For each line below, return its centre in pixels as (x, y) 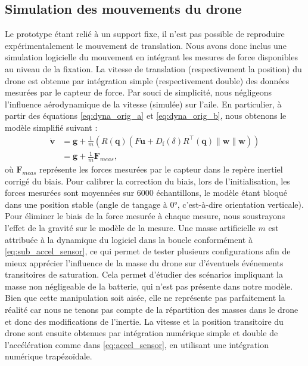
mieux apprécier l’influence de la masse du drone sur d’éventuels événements (144, 262)
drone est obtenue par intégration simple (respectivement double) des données (147, 80)
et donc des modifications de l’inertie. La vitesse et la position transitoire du (144, 321)
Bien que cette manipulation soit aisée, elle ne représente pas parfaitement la (145, 298)
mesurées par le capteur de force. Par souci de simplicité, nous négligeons (139, 92)
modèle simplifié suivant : (51, 127)
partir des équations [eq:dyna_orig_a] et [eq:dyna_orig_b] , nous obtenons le (146, 116)
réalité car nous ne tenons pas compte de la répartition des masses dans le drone (152, 310)
